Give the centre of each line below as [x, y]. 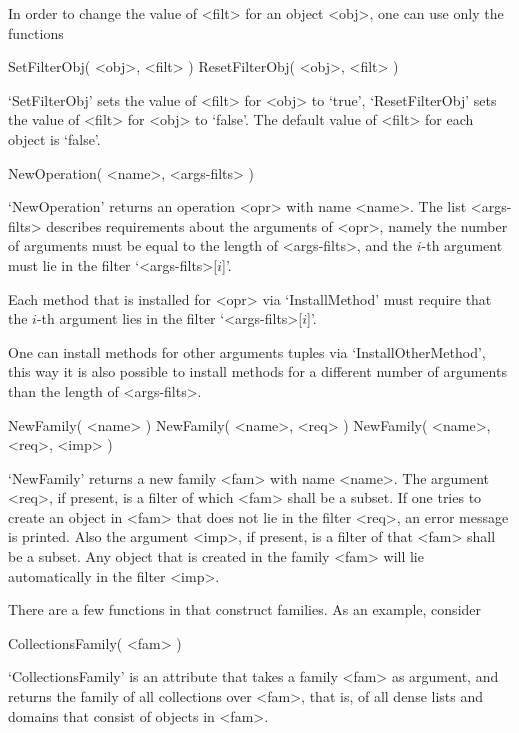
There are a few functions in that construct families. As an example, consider [245, 609]
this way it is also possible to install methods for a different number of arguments [257, 371]
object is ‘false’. [54, 138]
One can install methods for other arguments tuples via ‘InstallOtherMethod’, [247, 351]
